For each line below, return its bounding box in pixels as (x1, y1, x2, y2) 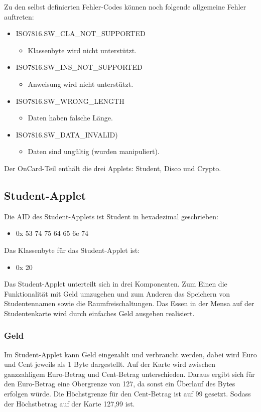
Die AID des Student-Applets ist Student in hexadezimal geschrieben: (4, 211, 218, 221)
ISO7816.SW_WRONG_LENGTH (16, 95, 124, 106)
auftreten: (4, 11, 34, 22)
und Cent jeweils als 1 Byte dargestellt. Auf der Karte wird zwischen (4, 359, 216, 369)
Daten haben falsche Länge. (28, 112, 113, 123)
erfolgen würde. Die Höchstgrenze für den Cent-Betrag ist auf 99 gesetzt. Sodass (4, 388, 251, 399)
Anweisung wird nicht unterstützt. (28, 78, 134, 89)
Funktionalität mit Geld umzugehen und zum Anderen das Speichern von (4, 288, 230, 299)
